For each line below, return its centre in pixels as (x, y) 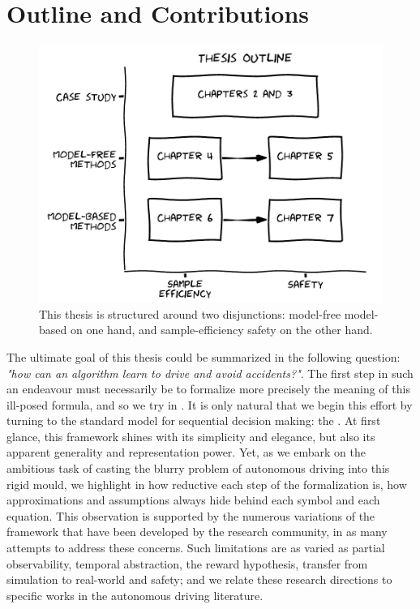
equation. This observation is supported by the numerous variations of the (191, 515)
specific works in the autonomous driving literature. (135, 595)
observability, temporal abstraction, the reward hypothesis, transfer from (187, 563)
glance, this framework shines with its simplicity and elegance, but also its (191, 436)
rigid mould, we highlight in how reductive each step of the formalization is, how (207, 484)
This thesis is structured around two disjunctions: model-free (190, 313)
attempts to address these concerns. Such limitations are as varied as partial (196, 548)
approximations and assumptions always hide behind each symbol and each (193, 500)
